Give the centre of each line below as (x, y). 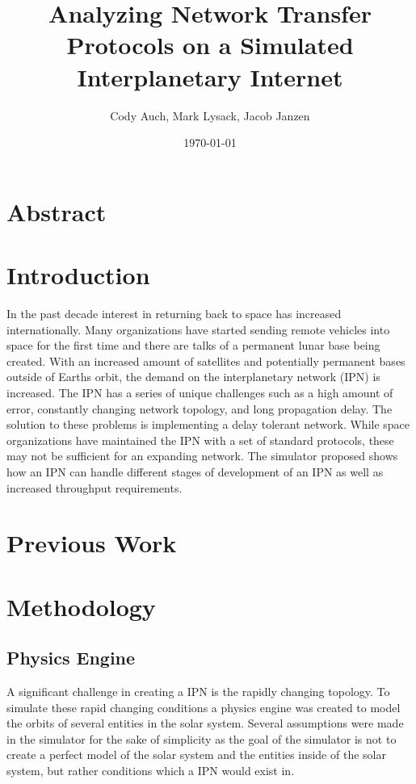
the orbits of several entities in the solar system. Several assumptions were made (205, 723)
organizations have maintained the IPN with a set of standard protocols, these (200, 440)
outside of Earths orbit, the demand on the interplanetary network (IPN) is (193, 377)
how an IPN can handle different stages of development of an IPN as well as (195, 471)
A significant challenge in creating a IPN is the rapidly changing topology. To (198, 692)
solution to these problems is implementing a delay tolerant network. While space (208, 424)
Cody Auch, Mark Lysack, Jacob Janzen (210, 115)
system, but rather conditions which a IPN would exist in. (151, 771)
